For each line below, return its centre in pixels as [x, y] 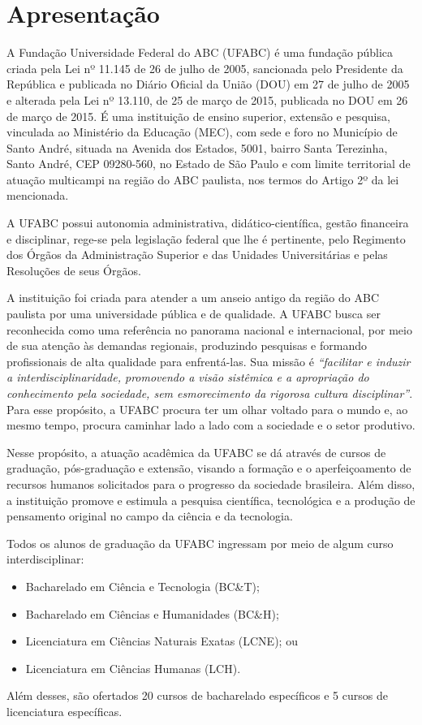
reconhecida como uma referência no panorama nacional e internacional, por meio [209, 329]
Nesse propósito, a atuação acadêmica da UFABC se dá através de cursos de [196, 452]
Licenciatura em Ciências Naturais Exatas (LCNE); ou [161, 641]
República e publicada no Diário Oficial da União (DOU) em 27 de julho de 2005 [208, 84]
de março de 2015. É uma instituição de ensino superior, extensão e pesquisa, [198, 116]
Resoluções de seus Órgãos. [74, 270]
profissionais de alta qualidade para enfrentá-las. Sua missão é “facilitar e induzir [209, 361]
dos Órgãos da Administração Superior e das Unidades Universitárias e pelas [197, 255]
